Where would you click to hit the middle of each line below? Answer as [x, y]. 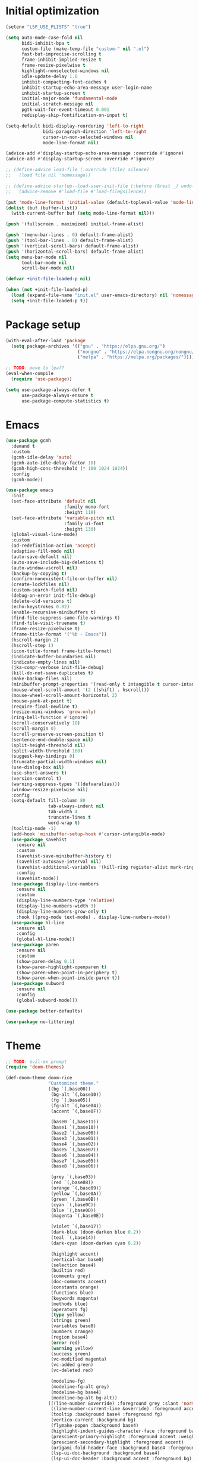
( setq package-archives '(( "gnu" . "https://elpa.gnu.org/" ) [88, 346]
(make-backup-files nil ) [42, 679]
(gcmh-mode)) [27, 479]
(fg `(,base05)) [71, 1100]
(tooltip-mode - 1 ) [34, 828]
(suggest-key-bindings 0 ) [43, 756]
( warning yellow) [72, 1348]
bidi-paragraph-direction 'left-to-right [95, 131]
